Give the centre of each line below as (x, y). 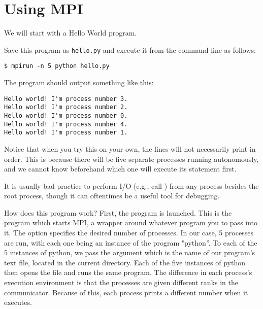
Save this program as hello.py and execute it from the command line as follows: (130, 49)
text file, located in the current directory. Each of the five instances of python (125, 262)
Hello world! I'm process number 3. (66, 99)
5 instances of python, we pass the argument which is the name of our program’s (130, 252)
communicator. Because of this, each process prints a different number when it (126, 292)
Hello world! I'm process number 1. (66, 133)
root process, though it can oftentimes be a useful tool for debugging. (112, 196)
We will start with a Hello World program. (71, 33)
